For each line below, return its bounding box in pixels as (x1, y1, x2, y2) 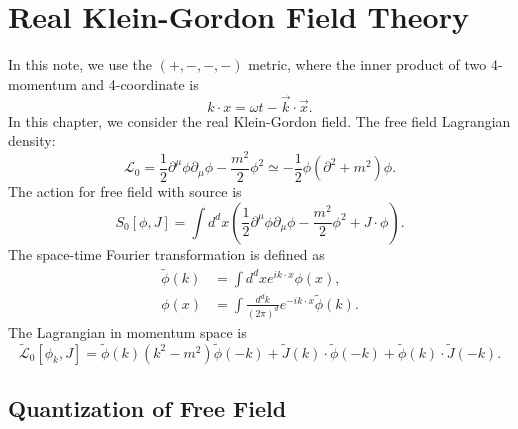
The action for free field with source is (8, 181, 242, 202)
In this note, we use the (8, 54, 153, 75)
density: (8, 130, 56, 151)
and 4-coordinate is (81, 73, 199, 94)
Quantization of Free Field (8, 393, 287, 424)
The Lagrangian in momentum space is (8, 321, 247, 342)
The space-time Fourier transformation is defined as (8, 243, 325, 264)
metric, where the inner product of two (248, 54, 487, 75)
